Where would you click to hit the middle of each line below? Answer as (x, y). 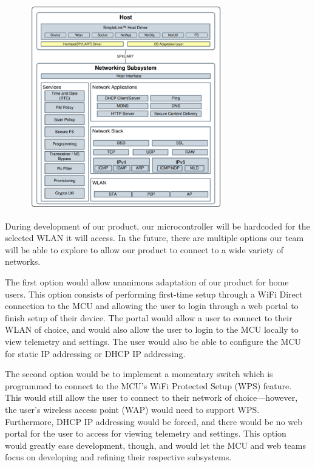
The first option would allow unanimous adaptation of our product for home (147, 282)
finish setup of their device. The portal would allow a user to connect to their (149, 317)
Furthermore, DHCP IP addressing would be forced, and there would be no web (154, 421)
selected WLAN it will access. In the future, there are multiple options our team (154, 238)
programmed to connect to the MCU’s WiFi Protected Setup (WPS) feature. (148, 385)
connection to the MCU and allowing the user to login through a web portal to (152, 306)
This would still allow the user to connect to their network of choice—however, (151, 397)
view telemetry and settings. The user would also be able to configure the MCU (153, 341)
